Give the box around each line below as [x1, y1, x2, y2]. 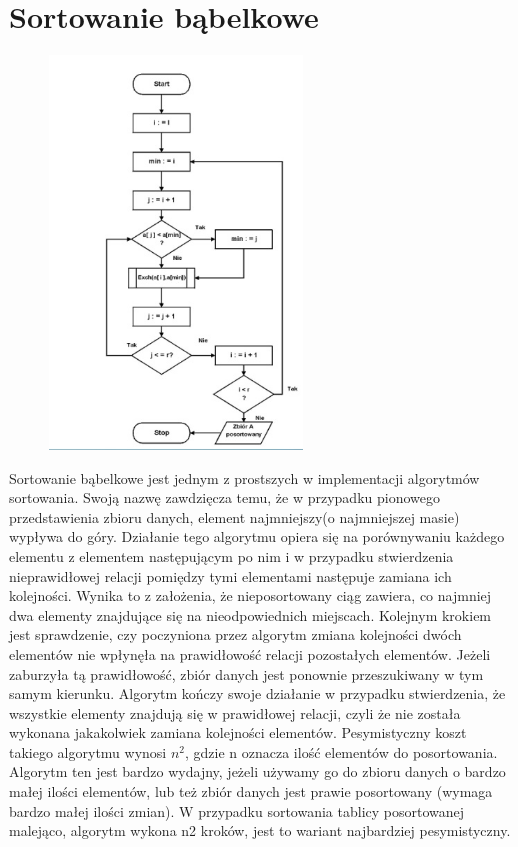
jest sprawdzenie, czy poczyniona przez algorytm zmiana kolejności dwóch [9, 624, 462, 645]
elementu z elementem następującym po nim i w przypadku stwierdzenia [9, 545, 454, 566]
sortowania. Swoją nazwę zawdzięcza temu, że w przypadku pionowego [9, 487, 440, 508]
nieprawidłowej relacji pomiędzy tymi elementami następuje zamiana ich [9, 565, 452, 586]
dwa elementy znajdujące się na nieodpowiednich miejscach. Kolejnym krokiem [9, 604, 492, 625]
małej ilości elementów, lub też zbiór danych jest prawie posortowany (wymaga [9, 781, 493, 802]
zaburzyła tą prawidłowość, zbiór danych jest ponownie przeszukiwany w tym [9, 663, 484, 684]
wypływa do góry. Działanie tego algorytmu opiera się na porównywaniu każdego [9, 526, 505, 547]
